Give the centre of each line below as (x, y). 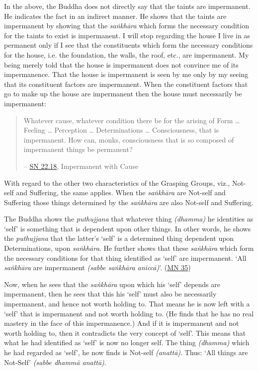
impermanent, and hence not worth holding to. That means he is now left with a (127, 304)
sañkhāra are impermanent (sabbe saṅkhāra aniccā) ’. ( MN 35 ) (97, 267)
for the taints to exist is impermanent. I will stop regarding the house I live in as (127, 35)
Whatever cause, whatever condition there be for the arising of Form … (132, 120)
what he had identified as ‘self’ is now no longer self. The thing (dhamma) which (127, 342)
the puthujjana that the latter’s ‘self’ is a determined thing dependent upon (119, 238)
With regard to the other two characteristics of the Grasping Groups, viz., (117, 183)
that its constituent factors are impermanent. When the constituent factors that (126, 84)
